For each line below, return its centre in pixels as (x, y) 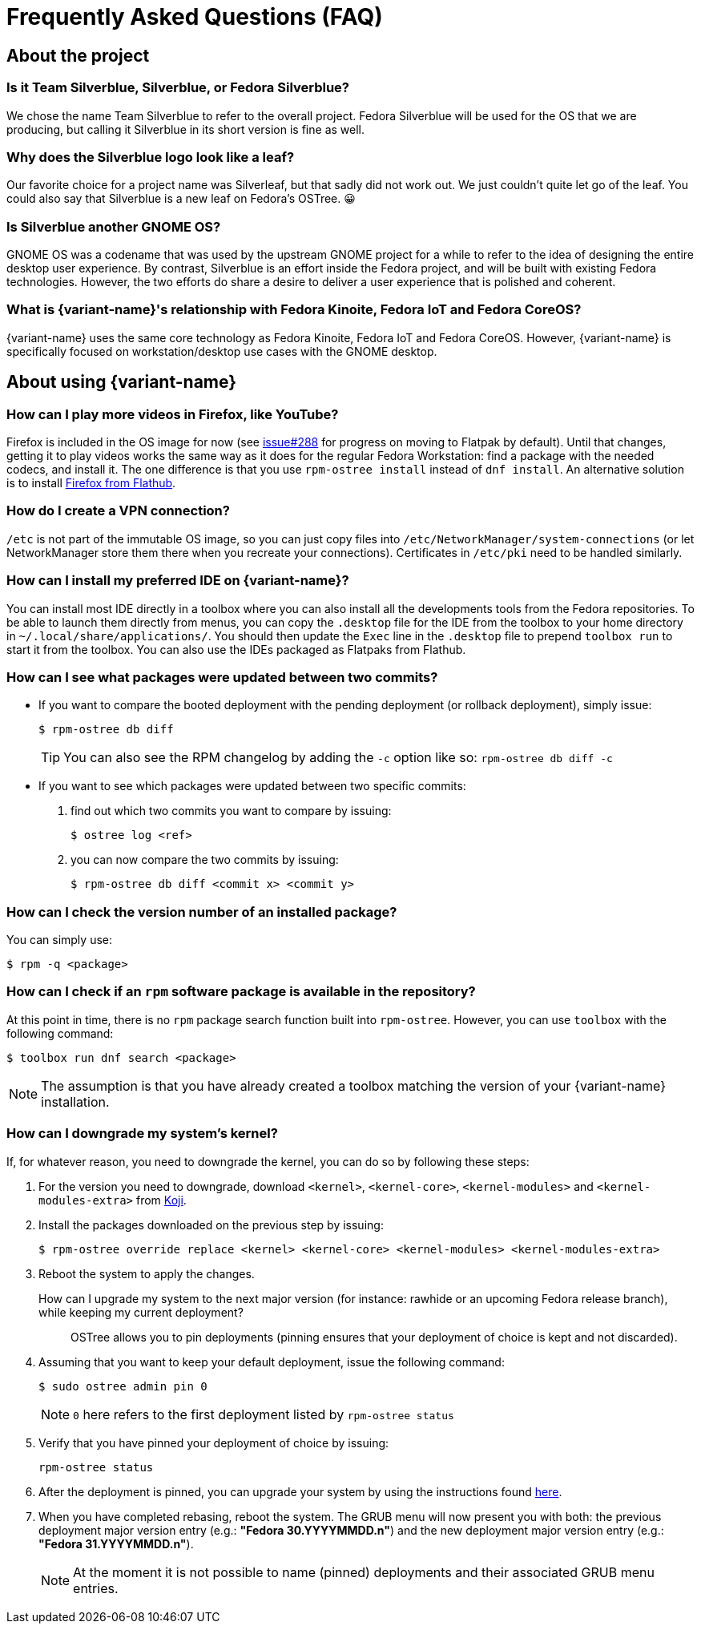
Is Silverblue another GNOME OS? (114, 226)
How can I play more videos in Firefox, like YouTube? (173, 414)
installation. (75, 1101)
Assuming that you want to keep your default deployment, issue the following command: (272, 1362)
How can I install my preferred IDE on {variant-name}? (178, 581)
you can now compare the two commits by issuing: (205, 860)
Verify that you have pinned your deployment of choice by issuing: (214, 1442)
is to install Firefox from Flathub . (91, 483)
